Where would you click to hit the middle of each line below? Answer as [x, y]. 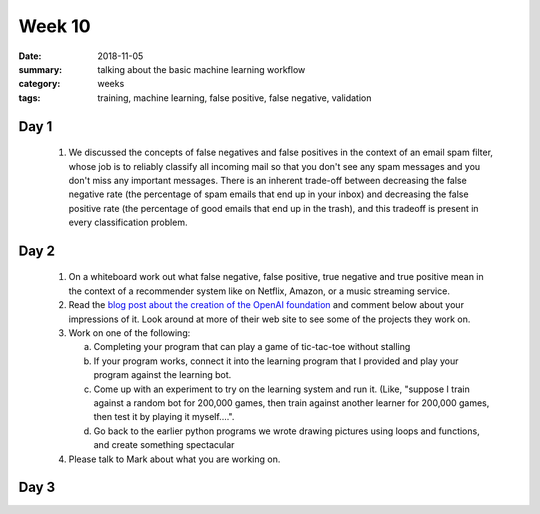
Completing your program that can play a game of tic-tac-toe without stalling [252, 347]
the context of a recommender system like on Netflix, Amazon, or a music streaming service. [259, 291]
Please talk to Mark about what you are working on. [174, 459]
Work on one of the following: [129, 333]
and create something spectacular [164, 445]
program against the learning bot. [162, 375]
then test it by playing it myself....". [164, 417]
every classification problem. [128, 222]
